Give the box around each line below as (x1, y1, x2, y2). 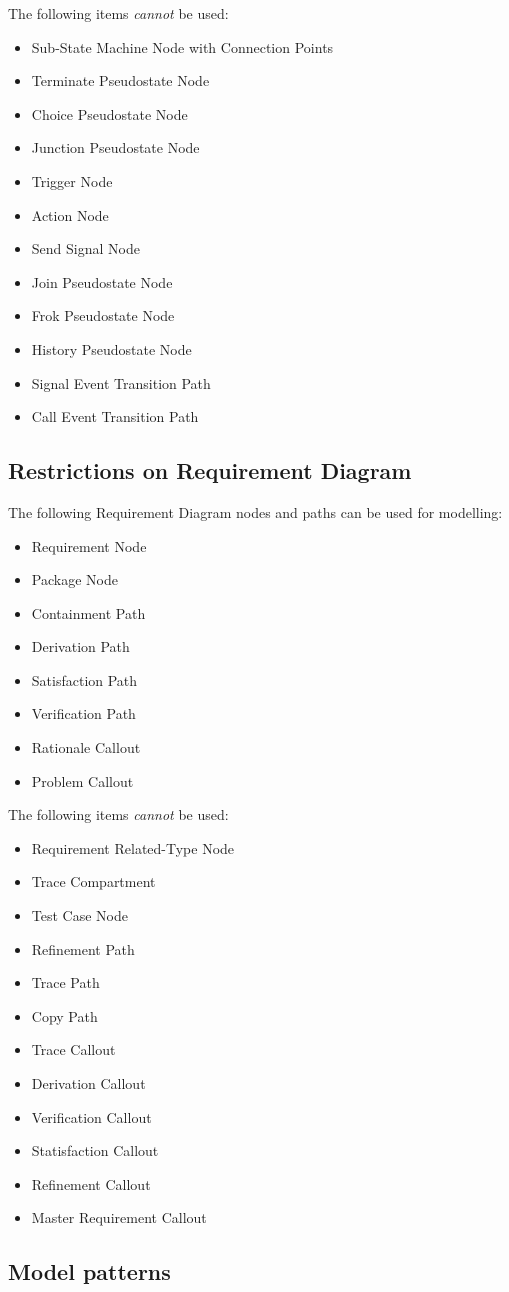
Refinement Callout (31, 1173, 151, 1194)
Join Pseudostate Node (31, 271, 173, 292)
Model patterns (8, 1256, 171, 1287)
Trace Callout (31, 1039, 116, 1060)
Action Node (31, 204, 109, 225)
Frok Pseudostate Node (31, 305, 175, 326)
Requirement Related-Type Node (31, 837, 235, 858)
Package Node (31, 569, 118, 590)
